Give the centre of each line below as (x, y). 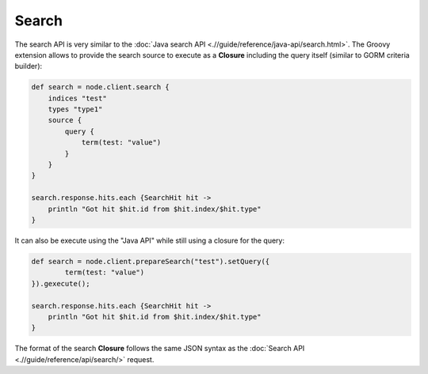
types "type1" (75, 110)
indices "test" (77, 98)
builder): (29, 66)
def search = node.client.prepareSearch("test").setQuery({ (151, 261)
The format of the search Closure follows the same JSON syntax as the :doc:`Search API (160, 349)
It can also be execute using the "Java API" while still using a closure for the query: (150, 240)
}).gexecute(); (61, 283)
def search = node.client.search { (100, 87)
